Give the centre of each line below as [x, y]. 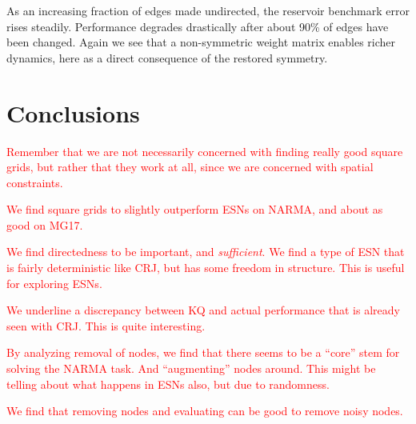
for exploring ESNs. [54, 283]
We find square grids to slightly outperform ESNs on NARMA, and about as [195, 209]
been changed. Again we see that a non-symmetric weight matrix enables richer [201, 42]
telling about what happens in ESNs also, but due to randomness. [168, 384]
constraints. [35, 182]
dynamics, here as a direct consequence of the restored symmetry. [167, 57]
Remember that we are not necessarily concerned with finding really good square [205, 151]
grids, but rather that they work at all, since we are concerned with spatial [190, 167]
